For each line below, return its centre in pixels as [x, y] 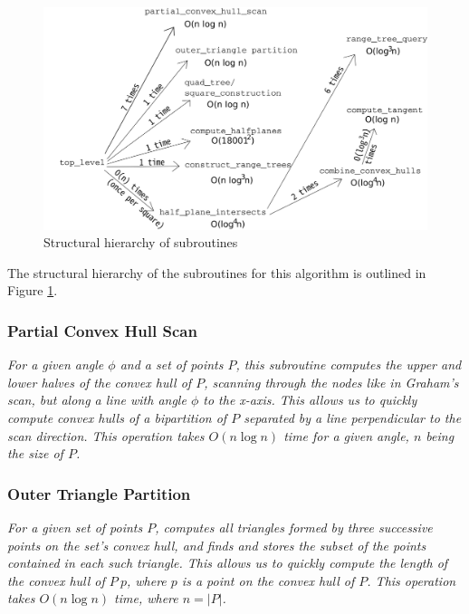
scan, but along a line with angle [97, 400]
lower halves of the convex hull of [100, 382]
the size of [35, 453]
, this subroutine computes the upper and [349, 365]
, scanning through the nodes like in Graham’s [331, 382]
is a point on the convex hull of [268, 580]
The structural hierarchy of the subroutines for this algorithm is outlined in [217, 272]
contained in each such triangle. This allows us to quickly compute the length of [228, 563]
